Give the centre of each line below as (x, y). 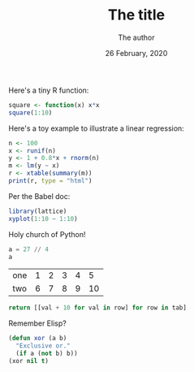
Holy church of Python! (47, 234)
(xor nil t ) (28, 361)
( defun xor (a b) (38, 339)
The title (136, 15)
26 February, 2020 (136, 53)
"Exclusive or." (43, 346)
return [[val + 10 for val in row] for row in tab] (97, 308)
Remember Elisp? (37, 323)
